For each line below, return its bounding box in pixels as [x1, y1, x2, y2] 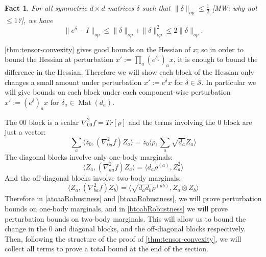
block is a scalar [29, 116, 79, 127]
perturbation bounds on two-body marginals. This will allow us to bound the [5, 213, 246, 224]
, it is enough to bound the [173, 54, 258, 65]
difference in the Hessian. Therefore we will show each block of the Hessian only [5, 67, 254, 77]
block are [223, 116, 252, 127]
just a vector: [5, 126, 46, 137]
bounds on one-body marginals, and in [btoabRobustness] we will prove [5, 203, 228, 214]
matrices [107, 3, 134, 13]
